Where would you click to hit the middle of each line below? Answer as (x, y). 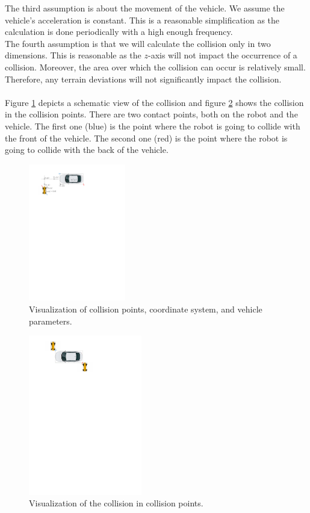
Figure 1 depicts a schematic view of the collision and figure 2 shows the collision (154, 102)
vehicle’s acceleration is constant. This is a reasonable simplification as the (142, 20)
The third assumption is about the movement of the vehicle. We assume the (145, 8)
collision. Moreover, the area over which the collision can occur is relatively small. (155, 67)
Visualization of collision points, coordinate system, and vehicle (146, 309)
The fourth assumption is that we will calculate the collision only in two (138, 43)
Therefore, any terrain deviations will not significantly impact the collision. (143, 79)
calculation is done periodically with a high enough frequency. (119, 32)
